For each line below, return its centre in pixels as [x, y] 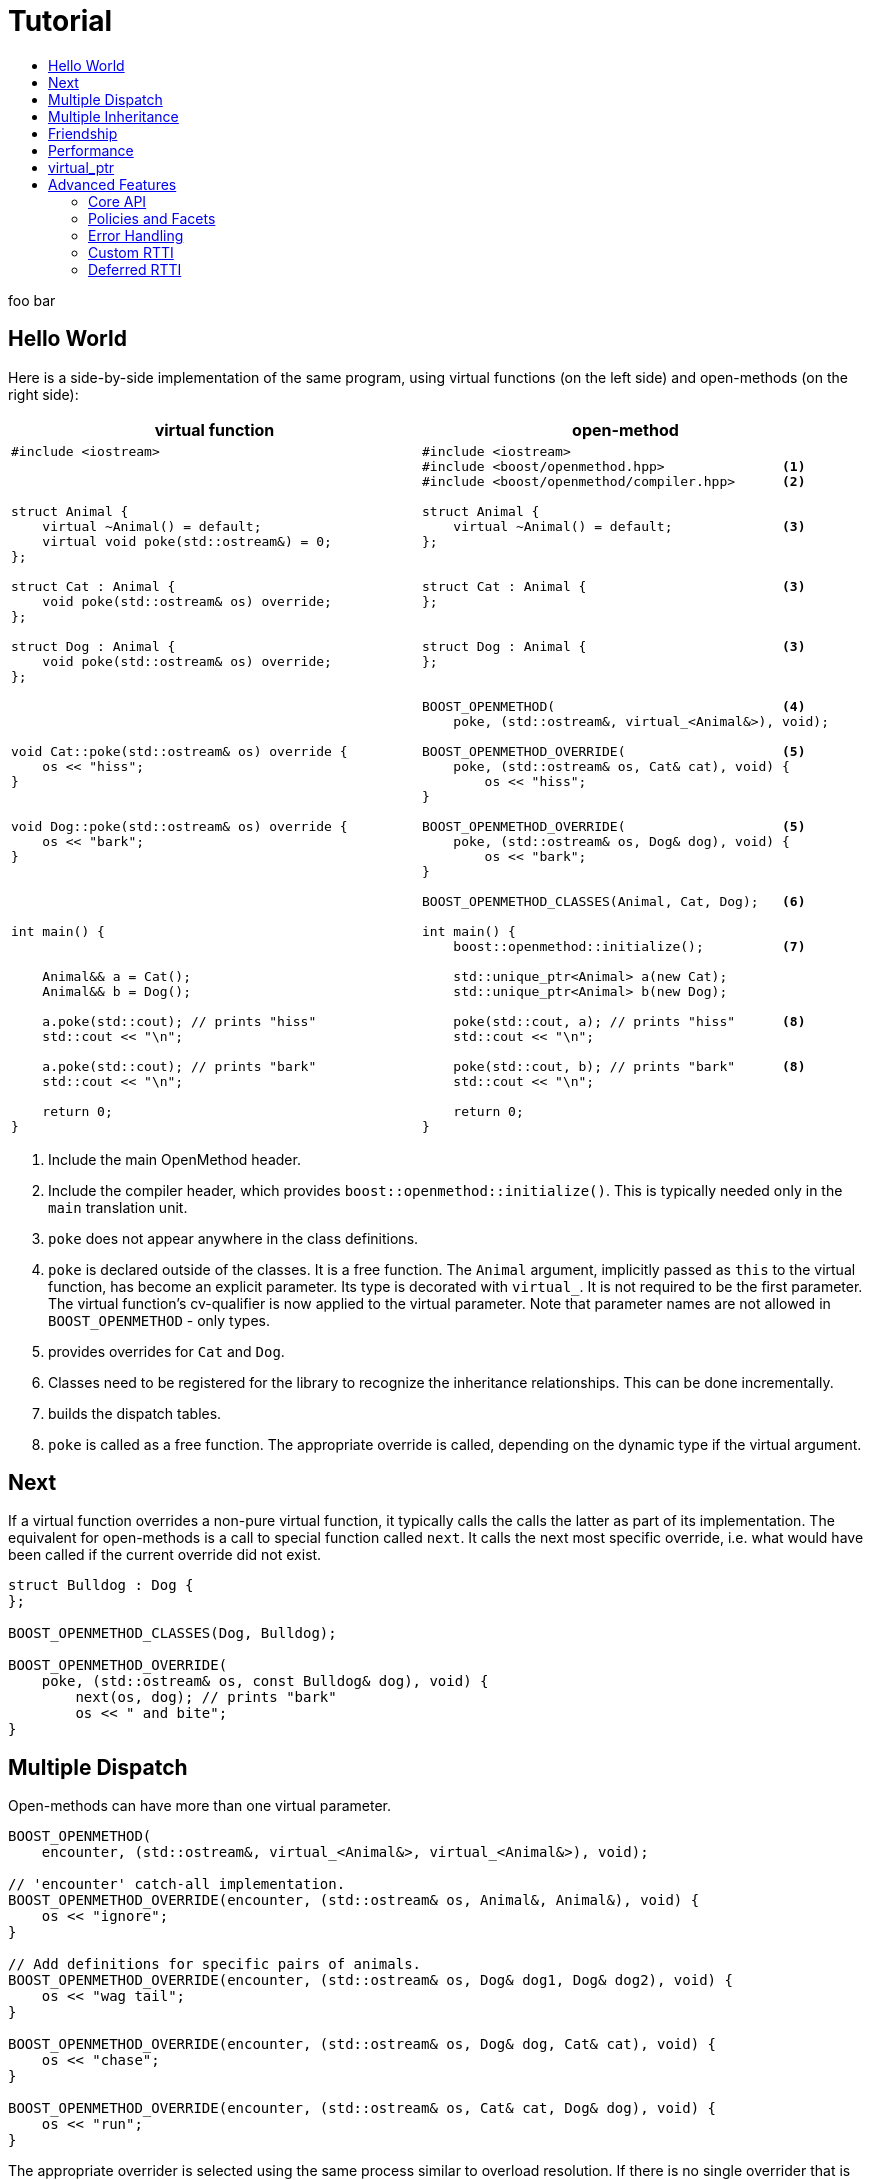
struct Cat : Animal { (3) [614, 586]
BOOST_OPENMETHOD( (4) [614, 706]
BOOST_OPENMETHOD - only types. [159, 1320]
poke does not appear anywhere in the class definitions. [233, 1238]
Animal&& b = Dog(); [117, 991]
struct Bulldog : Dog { [101, 1585]
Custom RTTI [131, 252]
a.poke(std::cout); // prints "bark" [179, 1066]
